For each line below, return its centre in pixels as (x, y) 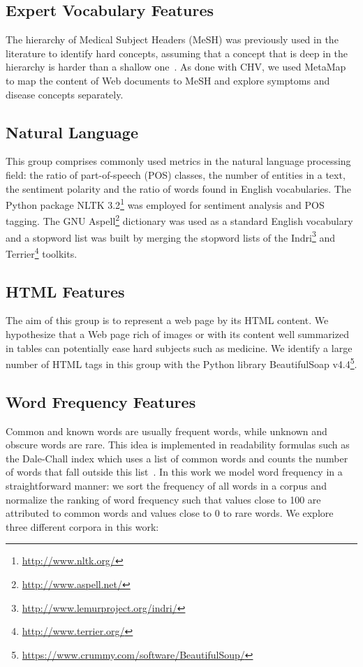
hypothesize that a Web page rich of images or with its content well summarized (177, 333)
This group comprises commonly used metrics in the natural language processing (178, 161)
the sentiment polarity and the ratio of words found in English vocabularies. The (178, 188)
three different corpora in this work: (82, 526)
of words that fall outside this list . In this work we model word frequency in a (174, 472)
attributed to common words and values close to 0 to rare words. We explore (170, 513)
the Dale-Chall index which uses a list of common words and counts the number (177, 458)
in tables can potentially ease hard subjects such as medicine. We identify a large (179, 347)
